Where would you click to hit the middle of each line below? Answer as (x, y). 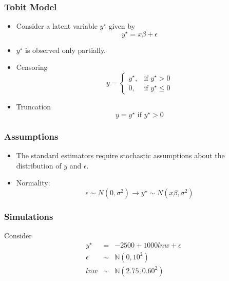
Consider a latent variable (57, 26)
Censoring (32, 67)
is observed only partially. (66, 50)
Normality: (33, 183)
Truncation (34, 107)
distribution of (39, 165)
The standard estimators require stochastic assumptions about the (120, 155)
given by (122, 26)
